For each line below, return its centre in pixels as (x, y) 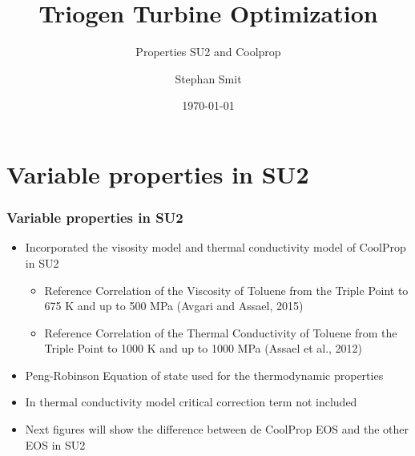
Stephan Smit (208, 78)
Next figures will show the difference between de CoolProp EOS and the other (217, 429)
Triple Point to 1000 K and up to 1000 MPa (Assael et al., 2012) (203, 348)
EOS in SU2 (55, 444)
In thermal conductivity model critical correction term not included (191, 402)
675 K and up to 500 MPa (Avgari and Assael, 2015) (174, 306)
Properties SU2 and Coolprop (208, 52)
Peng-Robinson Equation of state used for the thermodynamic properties (204, 375)
